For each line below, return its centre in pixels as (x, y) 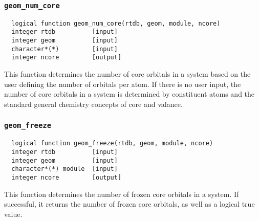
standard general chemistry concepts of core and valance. (93, 104)
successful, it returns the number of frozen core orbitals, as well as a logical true (129, 204)
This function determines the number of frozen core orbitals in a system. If (122, 194)
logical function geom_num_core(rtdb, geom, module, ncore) (116, 23)
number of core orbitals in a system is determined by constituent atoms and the (129, 94)
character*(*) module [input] (64, 169)
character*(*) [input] (64, 49)
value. (13, 214)
